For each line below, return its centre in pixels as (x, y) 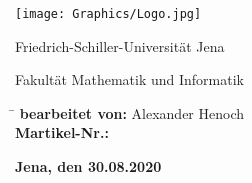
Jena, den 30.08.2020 (88, 166)
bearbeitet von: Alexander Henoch (132, 112)
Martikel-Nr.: (62, 132)
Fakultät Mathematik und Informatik (129, 79)
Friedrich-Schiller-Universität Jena (120, 45)
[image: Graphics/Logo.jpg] (108, 14)
